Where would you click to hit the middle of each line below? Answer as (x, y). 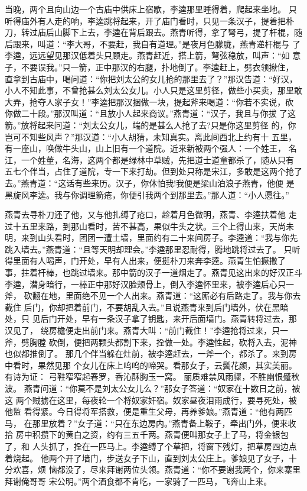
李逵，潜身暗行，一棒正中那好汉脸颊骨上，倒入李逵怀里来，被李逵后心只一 (149, 284)
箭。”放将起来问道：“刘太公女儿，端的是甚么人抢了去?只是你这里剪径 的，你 (151, 125)
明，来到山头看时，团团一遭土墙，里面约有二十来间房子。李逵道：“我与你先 (151, 238)
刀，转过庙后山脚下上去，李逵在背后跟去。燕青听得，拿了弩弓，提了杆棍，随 (153, 32)
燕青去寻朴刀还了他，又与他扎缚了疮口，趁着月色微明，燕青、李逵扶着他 (145, 214)
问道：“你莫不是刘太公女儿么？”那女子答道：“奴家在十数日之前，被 (170, 388)
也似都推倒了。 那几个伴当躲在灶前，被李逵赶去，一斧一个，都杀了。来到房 (151, 353)
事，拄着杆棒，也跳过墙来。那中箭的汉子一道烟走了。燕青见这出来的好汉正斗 (153, 272)
